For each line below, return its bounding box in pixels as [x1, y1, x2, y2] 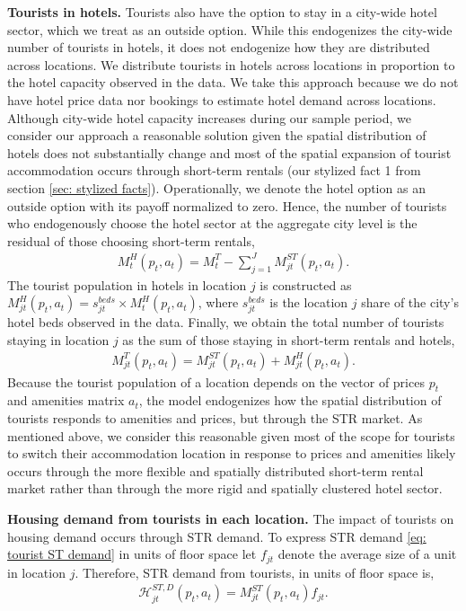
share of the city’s [361, 293, 459, 312]
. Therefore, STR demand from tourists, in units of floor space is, [75, 562, 435, 581]
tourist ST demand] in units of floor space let [7, 545, 257, 563]
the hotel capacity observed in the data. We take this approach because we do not [7, 73, 459, 92]
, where [198, 293, 239, 312]
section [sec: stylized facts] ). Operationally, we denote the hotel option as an [7, 178, 426, 197]
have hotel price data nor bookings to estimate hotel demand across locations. [7, 90, 436, 109]
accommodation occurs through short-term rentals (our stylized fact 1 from [7, 161, 421, 180]
